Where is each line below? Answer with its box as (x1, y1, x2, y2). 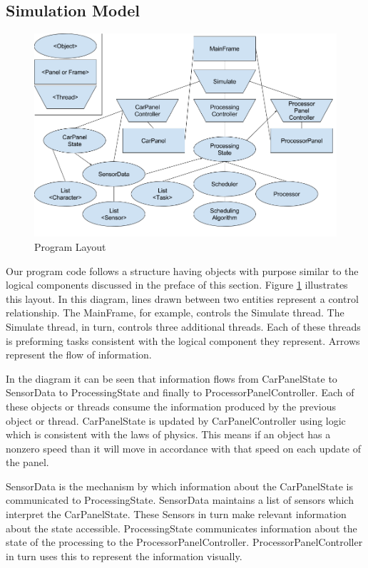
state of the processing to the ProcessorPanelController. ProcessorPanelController (6, 535, 363, 549)
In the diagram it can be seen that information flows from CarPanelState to (6, 371, 337, 386)
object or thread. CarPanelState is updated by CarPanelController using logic (6, 413, 346, 428)
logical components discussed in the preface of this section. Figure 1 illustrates (6, 277, 348, 292)
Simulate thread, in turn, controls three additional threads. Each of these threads (6, 319, 361, 334)
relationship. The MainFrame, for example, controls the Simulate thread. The (6, 305, 344, 320)
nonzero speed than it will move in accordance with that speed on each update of (6, 440, 361, 455)
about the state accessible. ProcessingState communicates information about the (6, 520, 357, 535)
